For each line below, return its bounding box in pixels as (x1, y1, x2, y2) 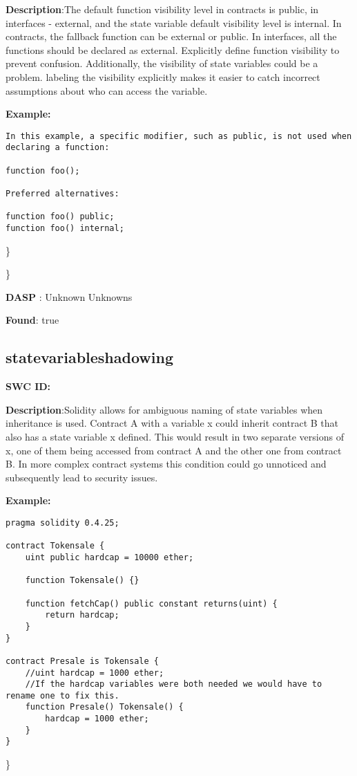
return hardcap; (45, 610, 119, 620)
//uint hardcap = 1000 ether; (25, 667, 164, 678)
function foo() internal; (6, 223, 124, 233)
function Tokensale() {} (25, 575, 139, 586)
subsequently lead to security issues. (6, 470, 158, 484)
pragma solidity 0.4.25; (6, 517, 119, 528)
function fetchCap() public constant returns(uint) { (25, 598, 278, 609)
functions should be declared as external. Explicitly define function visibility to (6, 42, 340, 57)
